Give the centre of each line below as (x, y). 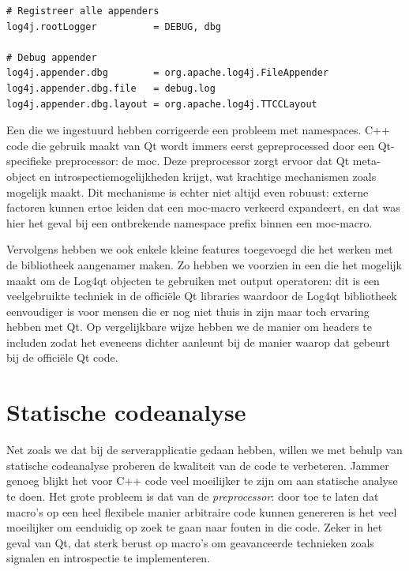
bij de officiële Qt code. (62, 357)
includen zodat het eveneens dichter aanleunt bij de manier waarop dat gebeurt (198, 342)
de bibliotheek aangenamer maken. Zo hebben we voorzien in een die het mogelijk (204, 264)
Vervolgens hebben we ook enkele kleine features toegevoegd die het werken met (200, 249)
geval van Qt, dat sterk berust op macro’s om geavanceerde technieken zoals (190, 542)
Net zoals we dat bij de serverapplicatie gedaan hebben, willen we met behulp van (204, 450)
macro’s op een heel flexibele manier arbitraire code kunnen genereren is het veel (202, 511)
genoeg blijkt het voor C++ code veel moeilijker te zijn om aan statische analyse (202, 481)
